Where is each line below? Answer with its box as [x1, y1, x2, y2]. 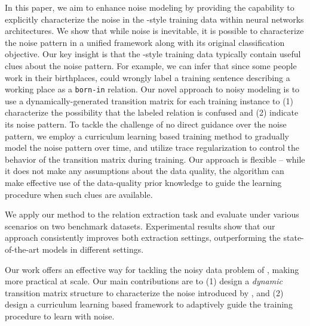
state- [283, 231, 304, 244]
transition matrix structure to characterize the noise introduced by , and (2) [5, 286, 284, 299]
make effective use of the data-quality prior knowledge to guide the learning [5, 176, 282, 188]
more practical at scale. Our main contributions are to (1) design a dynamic [5, 275, 283, 287]
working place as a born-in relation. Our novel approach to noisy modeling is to [5, 83, 300, 95]
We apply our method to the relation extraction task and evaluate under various [5, 208, 299, 221]
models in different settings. [42, 243, 144, 255]
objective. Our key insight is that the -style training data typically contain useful [5, 48, 301, 60]
